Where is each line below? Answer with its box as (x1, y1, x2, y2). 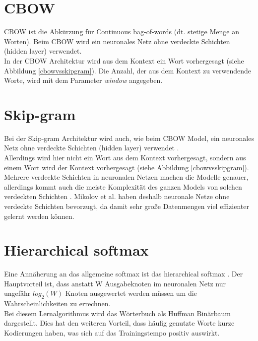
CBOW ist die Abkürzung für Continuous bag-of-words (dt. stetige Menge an (4, 26, 239, 37)
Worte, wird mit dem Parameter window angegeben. (4, 75, 163, 85)
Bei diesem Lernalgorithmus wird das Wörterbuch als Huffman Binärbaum (4, 308, 231, 318)
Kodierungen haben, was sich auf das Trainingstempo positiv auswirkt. (4, 328, 220, 338)
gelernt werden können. (4, 210, 74, 221)
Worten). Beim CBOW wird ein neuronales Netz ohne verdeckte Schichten (4, 36, 230, 46)
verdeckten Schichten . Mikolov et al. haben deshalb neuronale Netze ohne (4, 191, 230, 202)
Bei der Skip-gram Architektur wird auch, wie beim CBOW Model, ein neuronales (4, 133, 254, 143)
